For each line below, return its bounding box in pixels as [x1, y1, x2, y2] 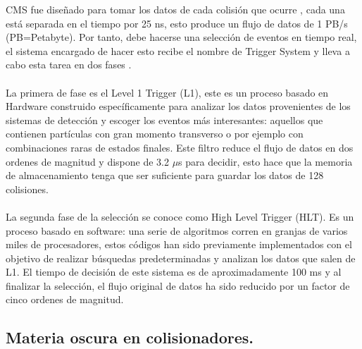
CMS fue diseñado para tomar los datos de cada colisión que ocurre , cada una [6, 2, 345, 16]
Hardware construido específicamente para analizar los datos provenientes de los [6, 99, 351, 114]
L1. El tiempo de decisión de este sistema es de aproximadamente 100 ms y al [6, 264, 342, 279]
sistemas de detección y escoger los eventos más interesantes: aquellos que [6, 112, 323, 127]
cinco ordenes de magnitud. [6, 292, 124, 307]
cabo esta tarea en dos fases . [6, 57, 132, 72]
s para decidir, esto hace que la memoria [178, 154, 353, 169]
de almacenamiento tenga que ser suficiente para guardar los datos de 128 [6, 168, 324, 183]
